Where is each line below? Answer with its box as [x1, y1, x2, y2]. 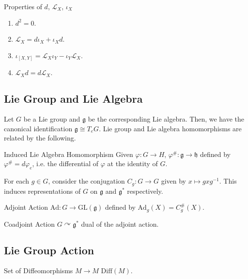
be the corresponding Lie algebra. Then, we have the [88, 114, 245, 124]
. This [219, 176, 237, 186]
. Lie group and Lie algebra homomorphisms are [99, 123, 242, 133]
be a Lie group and [23, 114, 80, 124]
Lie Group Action [4, 242, 94, 257]
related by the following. [4, 133, 76, 143]
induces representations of [4, 186, 81, 196]
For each [4, 176, 29, 186]
